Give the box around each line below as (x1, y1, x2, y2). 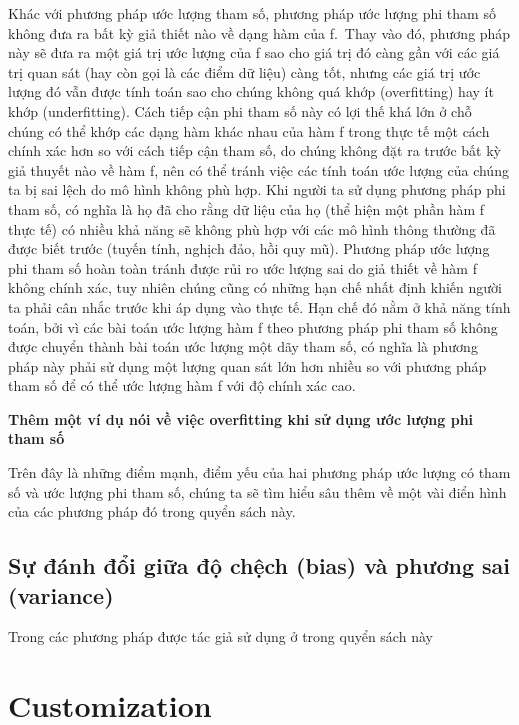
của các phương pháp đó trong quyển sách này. (8, 501, 296, 522)
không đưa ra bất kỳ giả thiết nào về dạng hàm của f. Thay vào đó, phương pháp (8, 22, 511, 43)
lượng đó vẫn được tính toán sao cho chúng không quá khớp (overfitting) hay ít (8, 81, 494, 102)
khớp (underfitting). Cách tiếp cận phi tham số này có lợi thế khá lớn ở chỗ (8, 100, 472, 121)
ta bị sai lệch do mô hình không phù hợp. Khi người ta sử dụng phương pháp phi (8, 179, 506, 200)
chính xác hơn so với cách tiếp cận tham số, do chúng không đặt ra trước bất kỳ (8, 140, 501, 161)
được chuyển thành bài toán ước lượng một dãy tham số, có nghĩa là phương (8, 336, 478, 357)
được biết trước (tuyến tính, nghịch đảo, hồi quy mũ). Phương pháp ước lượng (8, 238, 490, 259)
